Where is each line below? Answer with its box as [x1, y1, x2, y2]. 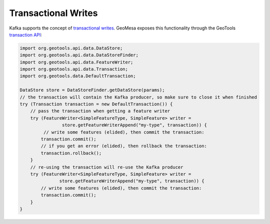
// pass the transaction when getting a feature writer [30, 108, 170, 114]
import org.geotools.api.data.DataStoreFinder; [19, 52, 138, 58]
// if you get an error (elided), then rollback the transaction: [40, 143, 207, 149]
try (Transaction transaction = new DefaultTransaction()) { [19, 101, 173, 107]
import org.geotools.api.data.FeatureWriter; [19, 59, 133, 65]
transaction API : [9, 31, 42, 37]
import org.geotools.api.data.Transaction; [19, 66, 128, 72]
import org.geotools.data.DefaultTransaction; [19, 73, 136, 79]
